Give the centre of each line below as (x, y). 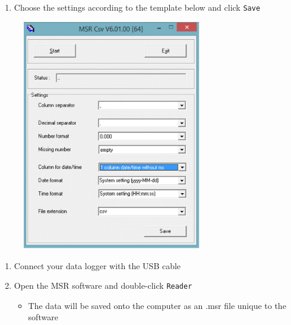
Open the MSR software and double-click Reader (103, 285)
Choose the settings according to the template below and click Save (137, 7)
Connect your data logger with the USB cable (97, 265)
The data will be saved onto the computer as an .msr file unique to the (157, 305)
